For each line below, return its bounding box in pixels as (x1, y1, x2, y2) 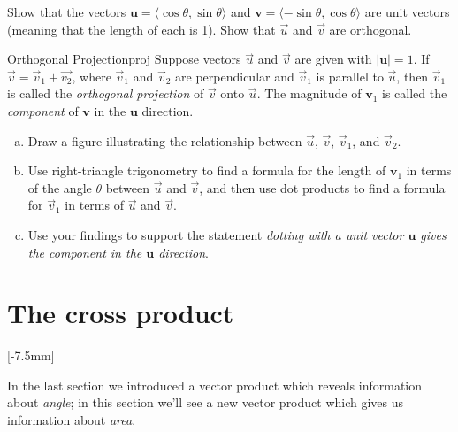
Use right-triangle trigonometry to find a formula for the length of (27, 161, 386, 180)
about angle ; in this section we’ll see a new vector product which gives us (7, 393, 404, 412)
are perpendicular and (175, 66, 294, 85)
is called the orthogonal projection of (7, 84, 204, 103)
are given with (294, 50, 372, 68)
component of (7, 101, 79, 120)
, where (72, 66, 111, 85)
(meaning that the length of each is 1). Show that (7, 19, 276, 38)
